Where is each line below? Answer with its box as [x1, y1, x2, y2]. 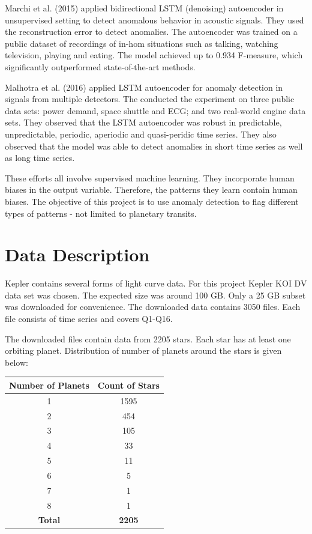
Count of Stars [97, 378, 160, 391]
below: [5, 356, 28, 368]
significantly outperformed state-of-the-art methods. [5, 60, 196, 73]
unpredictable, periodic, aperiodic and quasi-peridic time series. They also [5, 127, 277, 140]
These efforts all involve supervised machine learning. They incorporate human [5, 171, 295, 184]
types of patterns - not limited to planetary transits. [5, 207, 197, 219]
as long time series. [5, 151, 75, 164]
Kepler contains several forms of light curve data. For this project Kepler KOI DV [5, 277, 307, 290]
